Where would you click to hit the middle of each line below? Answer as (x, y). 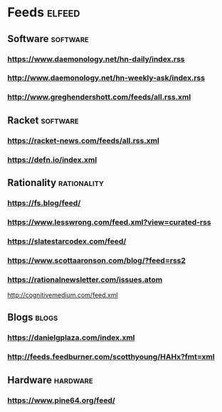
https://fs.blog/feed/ (44, 202)
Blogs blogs (33, 318)
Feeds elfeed (44, 12)
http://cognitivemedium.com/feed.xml (63, 295)
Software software (48, 39)
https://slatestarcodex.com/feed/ (67, 241)
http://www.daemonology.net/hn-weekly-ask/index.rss (106, 78)
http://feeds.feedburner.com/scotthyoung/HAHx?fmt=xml (111, 357)
